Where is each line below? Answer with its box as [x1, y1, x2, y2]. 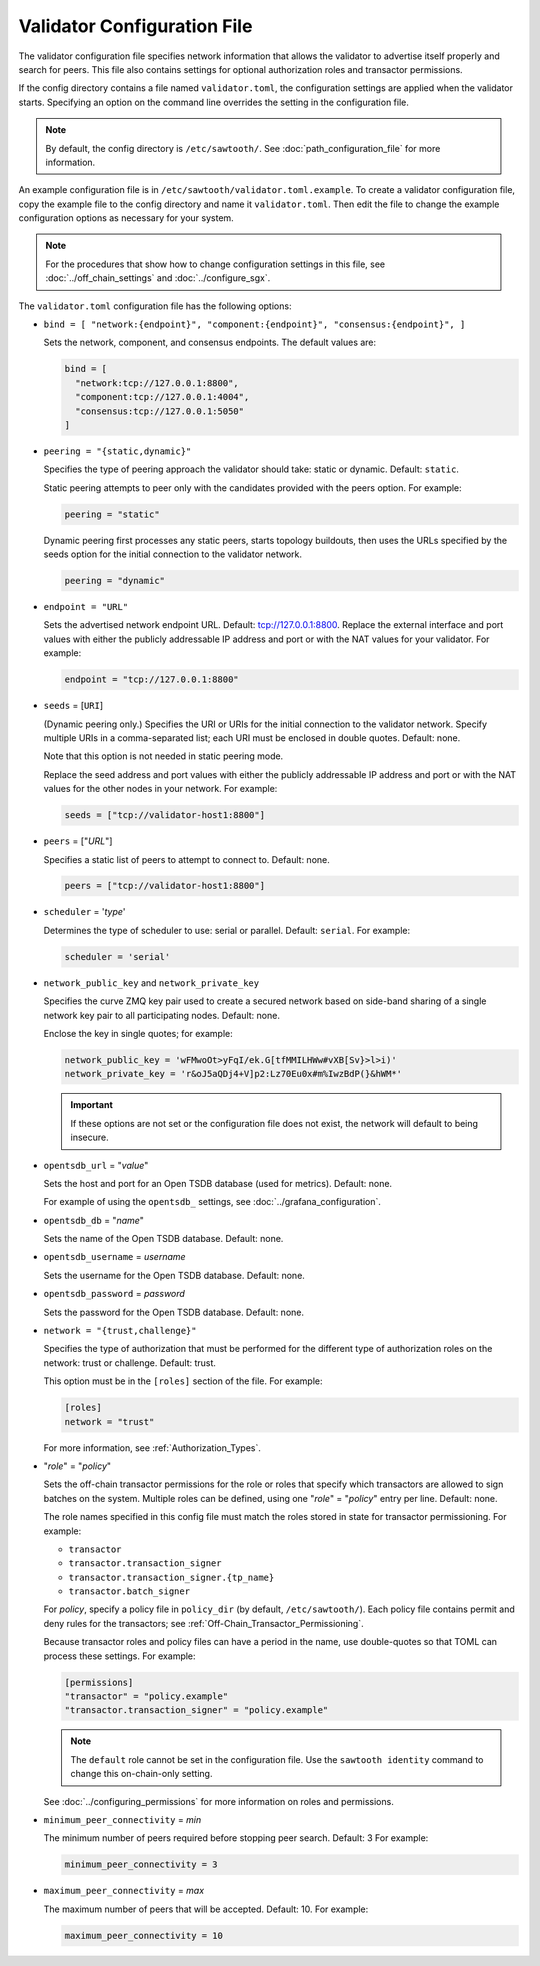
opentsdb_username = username [43, 1251, 186, 1263]
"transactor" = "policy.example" [64, 1691, 229, 1702]
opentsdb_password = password [43, 1288, 185, 1300]
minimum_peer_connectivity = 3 [64, 1859, 219, 1870]
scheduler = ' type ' [43, 906, 126, 918]
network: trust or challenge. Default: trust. [43, 1356, 217, 1369]
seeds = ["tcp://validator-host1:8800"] [64, 810, 265, 821]
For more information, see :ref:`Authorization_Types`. [43, 1441, 262, 1454]
